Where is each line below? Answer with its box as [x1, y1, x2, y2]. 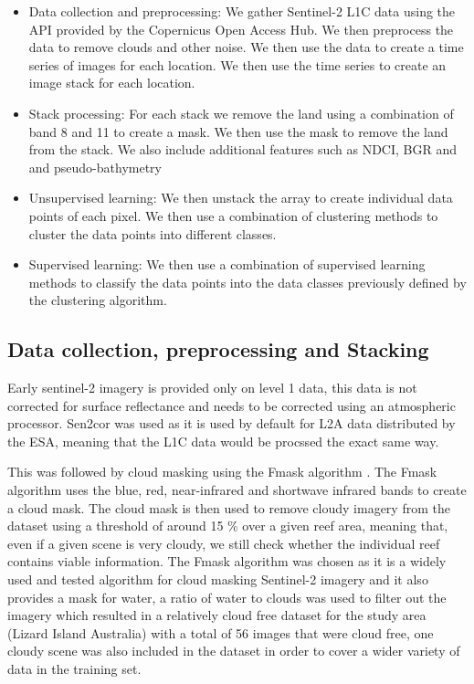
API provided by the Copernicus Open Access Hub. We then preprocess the [28, 19, 454, 38]
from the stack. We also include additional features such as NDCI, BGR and [28, 140, 457, 159]
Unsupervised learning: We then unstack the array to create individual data [28, 188, 453, 207]
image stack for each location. [28, 73, 195, 92]
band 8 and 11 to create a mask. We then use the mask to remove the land [28, 121, 448, 141]
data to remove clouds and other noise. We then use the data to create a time [28, 37, 464, 57]
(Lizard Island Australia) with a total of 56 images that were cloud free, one [7, 623, 434, 642]
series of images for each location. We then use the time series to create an [28, 55, 447, 74]
